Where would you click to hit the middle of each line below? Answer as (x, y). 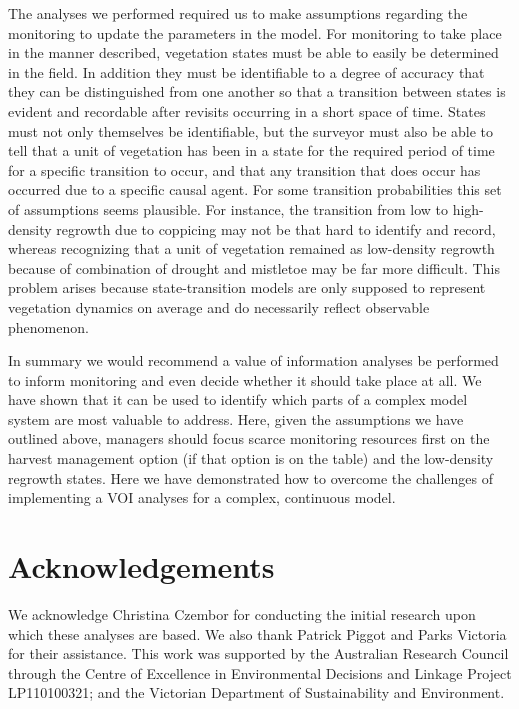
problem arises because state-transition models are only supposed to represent (247, 287)
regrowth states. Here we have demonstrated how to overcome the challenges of (250, 477)
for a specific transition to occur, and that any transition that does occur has (244, 169)
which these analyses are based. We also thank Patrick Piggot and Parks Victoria (257, 633)
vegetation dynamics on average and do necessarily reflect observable (219, 306)
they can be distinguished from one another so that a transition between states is (257, 91)
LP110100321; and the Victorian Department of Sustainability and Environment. (256, 692)
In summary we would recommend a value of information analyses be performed (253, 360)
